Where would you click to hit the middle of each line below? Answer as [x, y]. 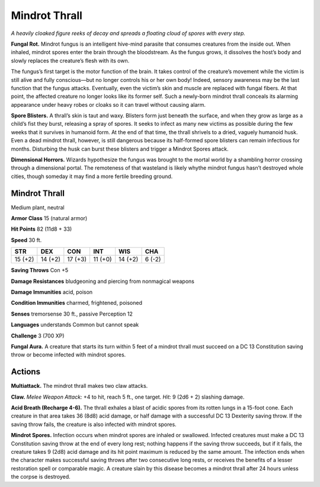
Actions [26, 372]
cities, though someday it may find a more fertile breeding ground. [92, 176]
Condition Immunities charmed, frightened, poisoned [76, 303]
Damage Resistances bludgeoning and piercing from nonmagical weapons [103, 281]
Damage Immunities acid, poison [52, 292]
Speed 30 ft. [26, 240]
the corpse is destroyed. [41, 477]
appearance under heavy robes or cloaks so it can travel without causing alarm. [108, 104]
